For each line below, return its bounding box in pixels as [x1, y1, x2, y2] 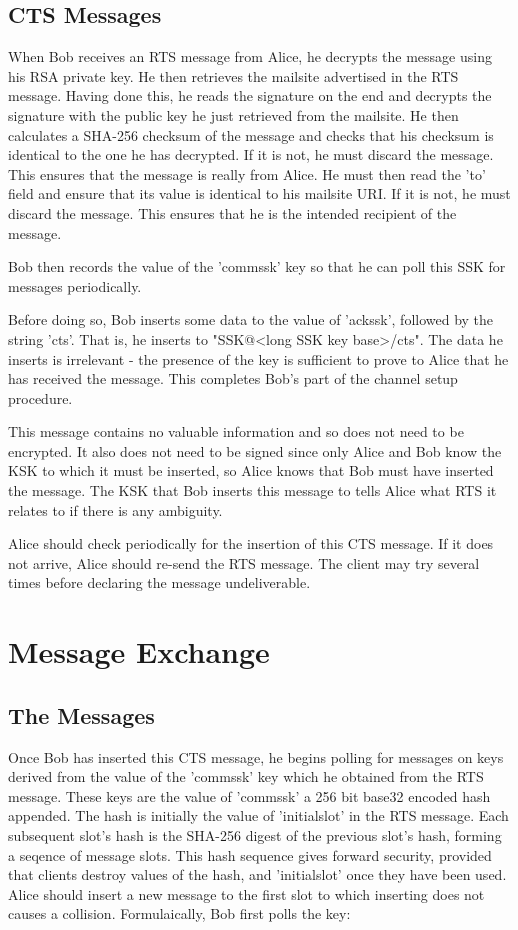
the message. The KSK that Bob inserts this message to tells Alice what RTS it [8, 480, 497, 501]
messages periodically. [8, 275, 142, 296]
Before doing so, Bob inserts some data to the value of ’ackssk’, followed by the [8, 309, 494, 330]
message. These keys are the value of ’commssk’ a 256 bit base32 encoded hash [8, 785, 491, 806]
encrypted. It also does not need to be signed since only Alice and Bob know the [8, 440, 502, 461]
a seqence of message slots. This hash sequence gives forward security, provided [8, 844, 492, 865]
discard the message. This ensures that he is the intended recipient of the [8, 202, 457, 223]
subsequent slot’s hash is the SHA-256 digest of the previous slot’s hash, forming [8, 825, 502, 845]
